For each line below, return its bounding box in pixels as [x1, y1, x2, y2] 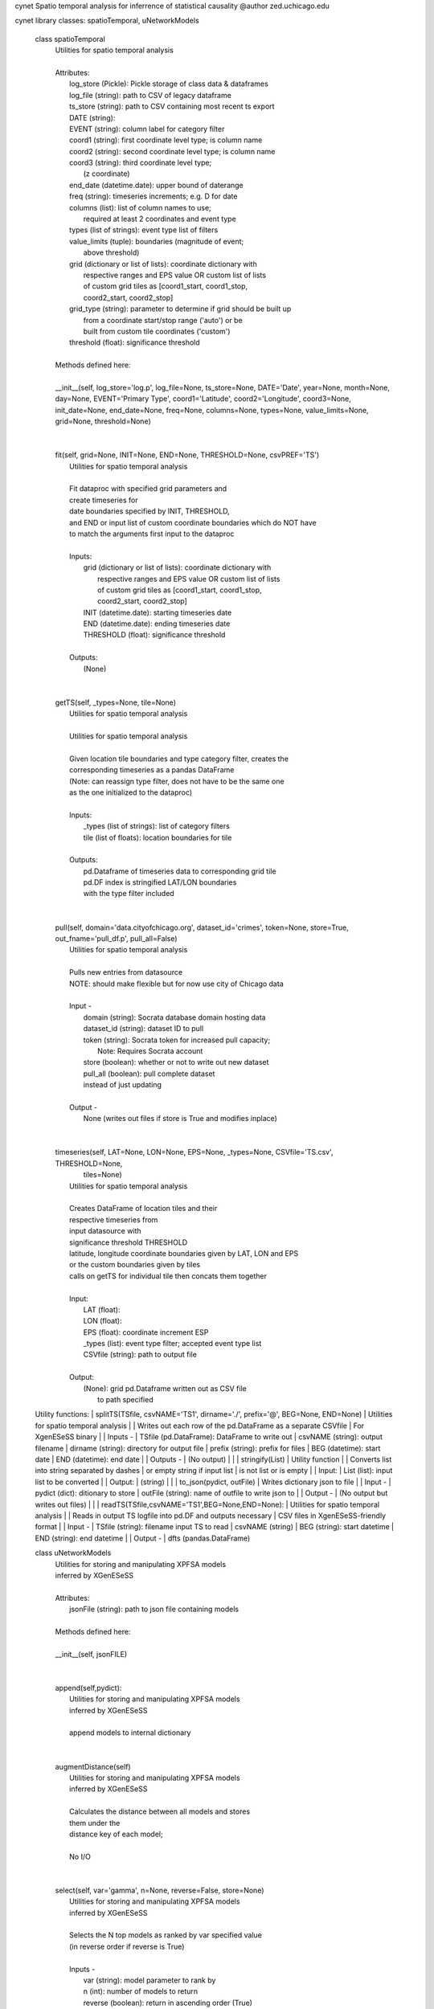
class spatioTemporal [35, 34, 106, 43]
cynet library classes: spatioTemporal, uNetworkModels [14, 16, 200, 26]
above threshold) [83, 248, 140, 257]
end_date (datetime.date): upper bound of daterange [69, 180, 244, 190]
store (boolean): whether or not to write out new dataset [83, 1058, 269, 1067]
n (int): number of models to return [83, 1986, 199, 1996]
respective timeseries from [69, 1214, 158, 1225]
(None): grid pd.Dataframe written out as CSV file [83, 1383, 247, 1393]
